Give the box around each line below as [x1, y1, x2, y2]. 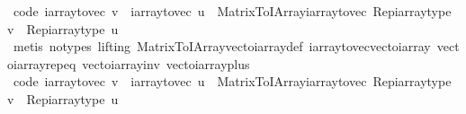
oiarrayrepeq [7, 54, 76, 73]
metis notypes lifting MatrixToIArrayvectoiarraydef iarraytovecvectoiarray [13, 37, 431, 56]
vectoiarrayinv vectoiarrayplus [82, 54, 250, 73]
